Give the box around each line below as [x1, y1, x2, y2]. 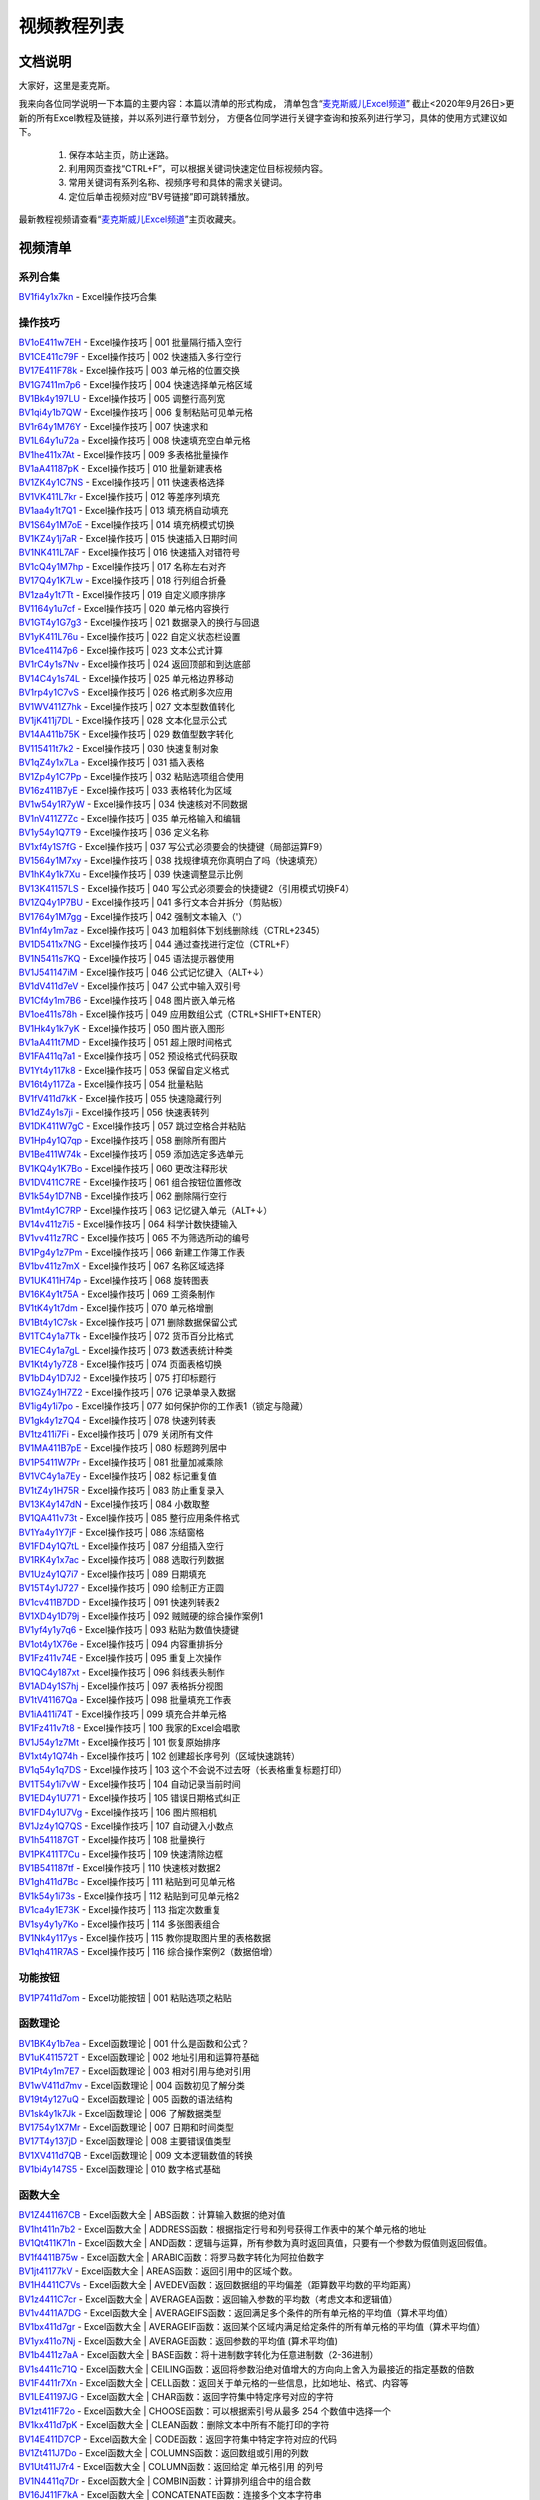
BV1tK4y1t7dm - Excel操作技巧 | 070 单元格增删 [18, 1302, 214, 1314]
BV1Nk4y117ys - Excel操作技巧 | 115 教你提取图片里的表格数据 [18, 1932, 272, 1944]
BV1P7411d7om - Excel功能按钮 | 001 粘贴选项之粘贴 [18, 1991, 232, 2004]
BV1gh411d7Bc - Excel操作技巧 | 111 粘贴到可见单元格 [18, 1876, 236, 1888]
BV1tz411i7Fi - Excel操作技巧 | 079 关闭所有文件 [18, 1428, 214, 1440]
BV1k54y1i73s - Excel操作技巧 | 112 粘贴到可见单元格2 [18, 1890, 240, 1902]
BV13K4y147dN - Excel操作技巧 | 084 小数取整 [18, 1498, 210, 1510]
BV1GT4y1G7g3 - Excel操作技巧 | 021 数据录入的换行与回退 [18, 616, 260, 629]
